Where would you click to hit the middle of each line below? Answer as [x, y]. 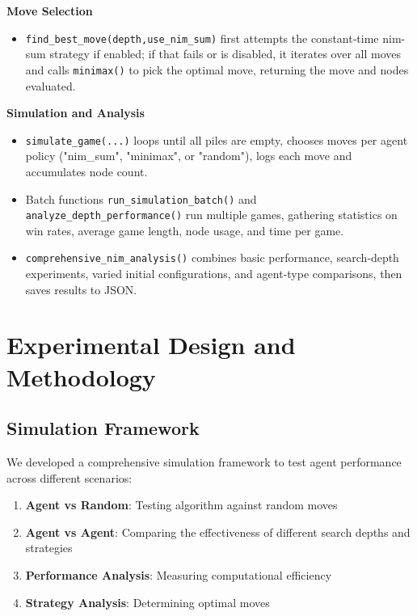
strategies [49, 548]
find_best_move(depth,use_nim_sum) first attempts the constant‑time [202, 38]
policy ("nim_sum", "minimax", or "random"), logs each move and [189, 156]
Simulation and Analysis [76, 113]
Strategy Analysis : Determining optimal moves [147, 602]
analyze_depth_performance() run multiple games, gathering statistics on [211, 215]
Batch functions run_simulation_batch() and [141, 198]
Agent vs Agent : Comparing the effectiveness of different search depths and [218, 532]
